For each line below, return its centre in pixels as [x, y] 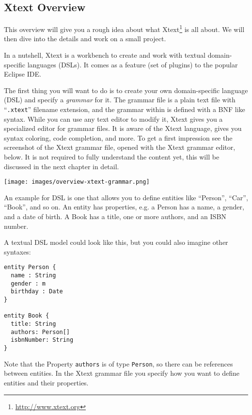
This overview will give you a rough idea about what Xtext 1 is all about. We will [124, 28]
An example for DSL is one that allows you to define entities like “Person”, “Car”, [126, 197]
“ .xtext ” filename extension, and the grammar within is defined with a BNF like [125, 109]
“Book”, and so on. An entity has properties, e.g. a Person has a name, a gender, [124, 207]
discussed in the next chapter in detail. [62, 166]
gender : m [28, 283]
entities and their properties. [46, 382]
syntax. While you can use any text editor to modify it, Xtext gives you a [113, 119]
